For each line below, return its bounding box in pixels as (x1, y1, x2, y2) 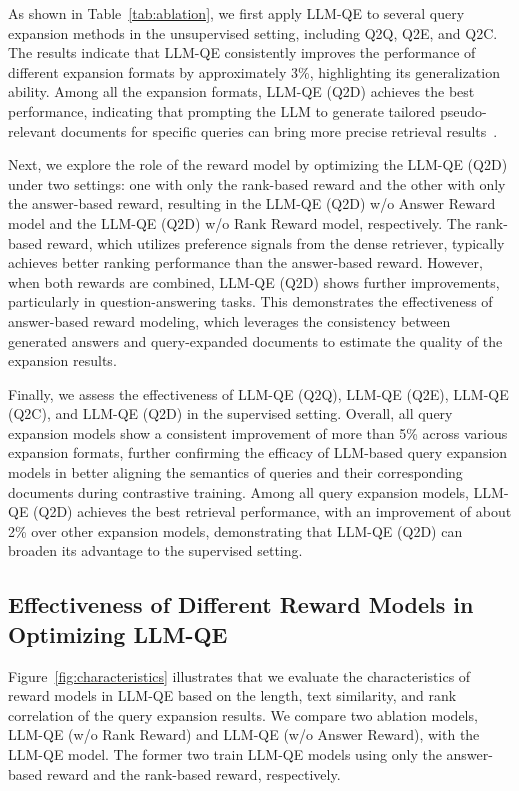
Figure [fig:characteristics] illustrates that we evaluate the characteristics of (8, 665, 471, 686)
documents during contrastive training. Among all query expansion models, (8, 481, 469, 502)
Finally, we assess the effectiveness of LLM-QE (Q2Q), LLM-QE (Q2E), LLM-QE (8, 383, 509, 404)
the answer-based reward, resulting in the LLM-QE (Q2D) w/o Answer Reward (8, 193, 496, 214)
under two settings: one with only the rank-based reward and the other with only (8, 173, 506, 194)
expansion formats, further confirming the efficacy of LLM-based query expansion (8, 442, 508, 463)
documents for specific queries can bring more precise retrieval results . (60, 120, 498, 141)
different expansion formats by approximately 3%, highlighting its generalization (8, 61, 500, 82)
